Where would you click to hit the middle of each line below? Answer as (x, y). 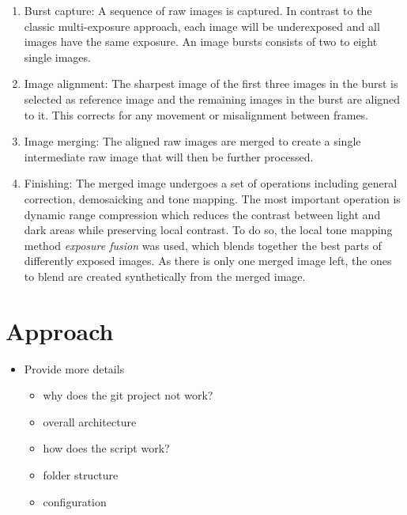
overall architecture (90, 421)
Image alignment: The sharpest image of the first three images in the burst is (211, 83)
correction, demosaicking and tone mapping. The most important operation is (212, 198)
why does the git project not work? (128, 395)
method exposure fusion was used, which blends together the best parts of (203, 245)
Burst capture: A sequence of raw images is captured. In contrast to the (198, 10)
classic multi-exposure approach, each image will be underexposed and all (202, 26)
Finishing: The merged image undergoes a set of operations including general (211, 183)
